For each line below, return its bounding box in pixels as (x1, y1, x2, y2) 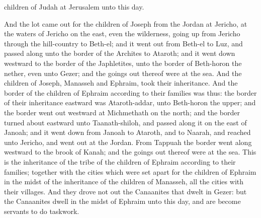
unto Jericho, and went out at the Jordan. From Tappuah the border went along (4, 136, 252, 147)
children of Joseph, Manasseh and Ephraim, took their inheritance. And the (4, 78, 238, 88)
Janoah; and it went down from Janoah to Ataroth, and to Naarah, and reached (4, 127, 251, 137)
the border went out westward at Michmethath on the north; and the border (4, 107, 240, 117)
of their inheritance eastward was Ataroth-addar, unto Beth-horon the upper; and (4, 97, 256, 108)
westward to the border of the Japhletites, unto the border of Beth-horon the (4, 57, 242, 68)
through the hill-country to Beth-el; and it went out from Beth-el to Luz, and (4, 38, 243, 48)
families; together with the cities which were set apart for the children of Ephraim (4, 166, 256, 177)
